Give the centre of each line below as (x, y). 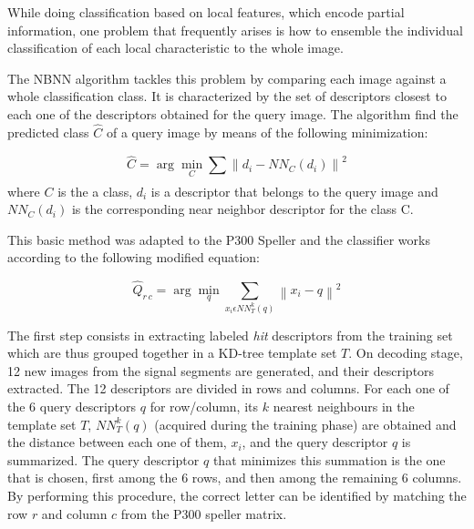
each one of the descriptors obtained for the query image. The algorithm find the (233, 113)
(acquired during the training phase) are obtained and (305, 424)
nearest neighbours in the (344, 407)
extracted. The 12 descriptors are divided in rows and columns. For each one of (228, 388)
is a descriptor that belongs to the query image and (294, 191)
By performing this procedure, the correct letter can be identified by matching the (237, 496)
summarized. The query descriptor (103, 459)
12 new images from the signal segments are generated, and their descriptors (221, 370)
